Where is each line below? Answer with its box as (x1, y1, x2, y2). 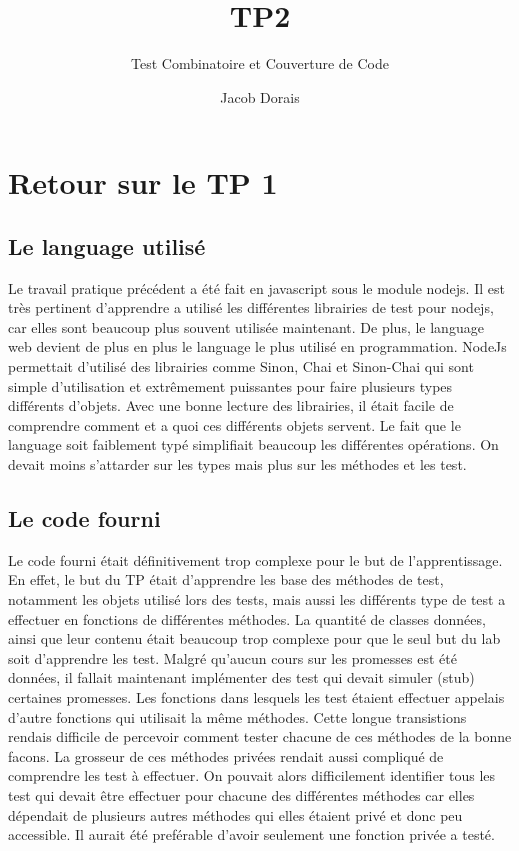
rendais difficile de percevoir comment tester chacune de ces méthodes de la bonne (8, 726, 512, 747)
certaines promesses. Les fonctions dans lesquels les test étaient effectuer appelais (8, 687, 505, 707)
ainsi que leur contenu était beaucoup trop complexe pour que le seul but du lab (8, 628, 501, 649)
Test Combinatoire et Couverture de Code (130, 53, 389, 74)
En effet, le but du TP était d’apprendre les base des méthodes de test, (8, 569, 444, 590)
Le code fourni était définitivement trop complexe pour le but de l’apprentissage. (8, 549, 503, 570)
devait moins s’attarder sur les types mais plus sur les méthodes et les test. (8, 454, 467, 475)
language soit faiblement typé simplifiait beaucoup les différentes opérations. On (8, 434, 499, 455)
